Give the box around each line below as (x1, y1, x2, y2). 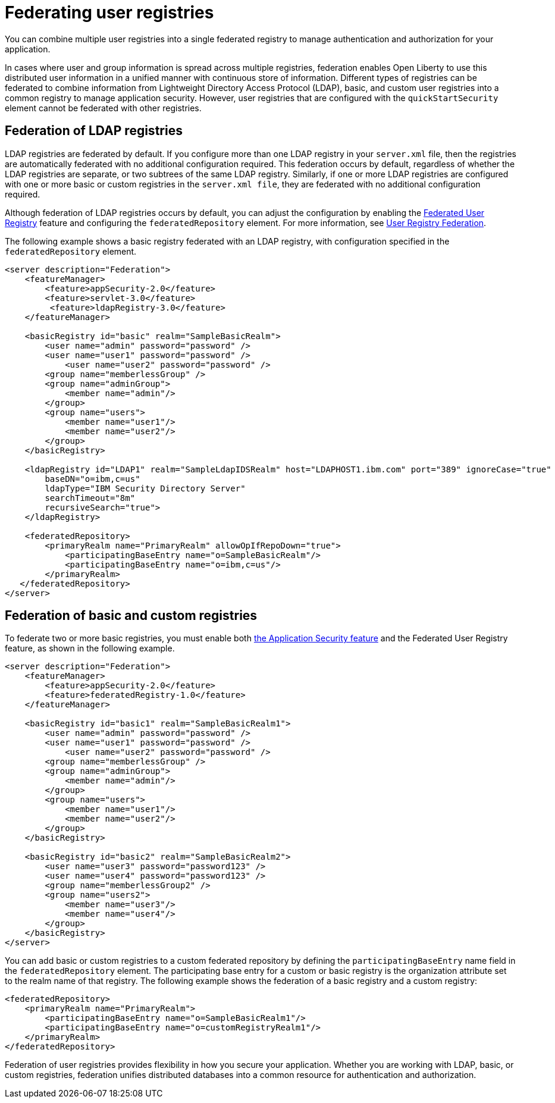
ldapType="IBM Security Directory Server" (45, 483, 246, 493)
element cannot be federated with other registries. (5, 102, 202, 113)
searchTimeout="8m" (45, 493, 136, 503)
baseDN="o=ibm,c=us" (45, 474, 140, 484)
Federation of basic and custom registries (5, 608, 258, 623)
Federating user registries (5, 2, 214, 23)
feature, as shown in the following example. (5, 643, 175, 654)
